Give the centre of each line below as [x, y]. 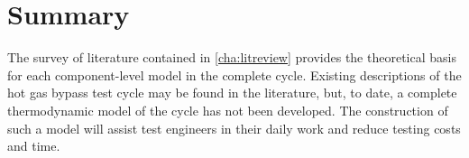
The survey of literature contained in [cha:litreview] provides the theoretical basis [232, 57]
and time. [34, 146]
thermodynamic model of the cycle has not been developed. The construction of [228, 110]
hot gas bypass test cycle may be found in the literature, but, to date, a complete [232, 93]
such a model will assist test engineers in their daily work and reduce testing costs [234, 128]
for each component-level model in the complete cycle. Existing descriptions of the [234, 74]
